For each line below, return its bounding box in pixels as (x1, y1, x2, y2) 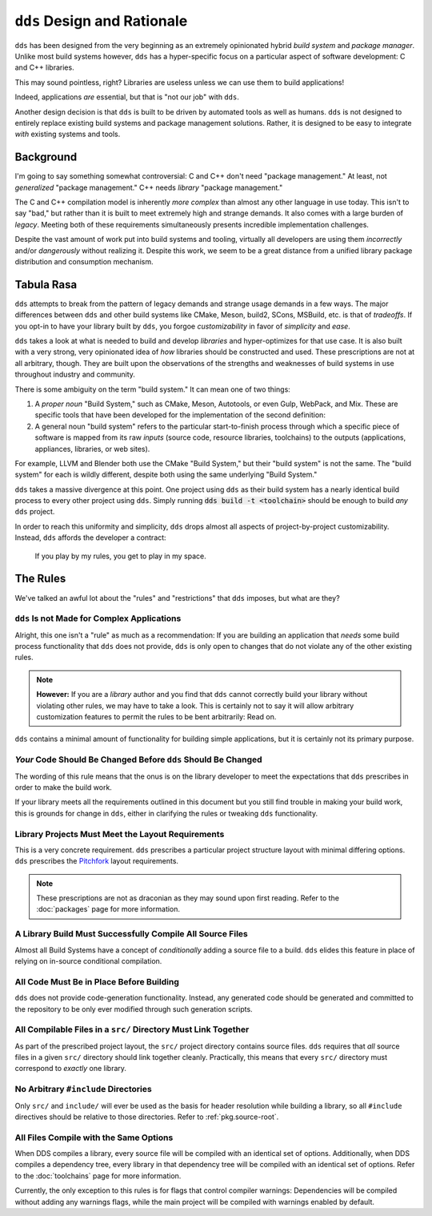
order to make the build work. (14, 782, 112, 792)
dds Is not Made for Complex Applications (14, 613, 182, 624)
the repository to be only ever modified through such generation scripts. (14, 1004, 253, 1013)
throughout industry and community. (14, 369, 136, 380)
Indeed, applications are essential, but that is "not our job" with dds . (14, 92, 239, 102)
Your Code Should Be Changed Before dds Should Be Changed (14, 754, 263, 765)
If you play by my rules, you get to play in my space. (34, 551, 207, 561)
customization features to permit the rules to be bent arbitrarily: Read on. (36, 712, 277, 722)
